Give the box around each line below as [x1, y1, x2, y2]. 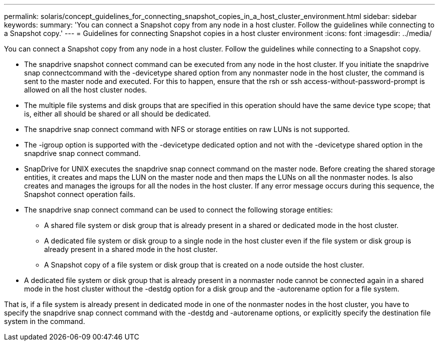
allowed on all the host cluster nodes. [24, 85, 147, 94]
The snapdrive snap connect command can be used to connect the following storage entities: [24, 205, 333, 214]
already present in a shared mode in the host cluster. [44, 245, 218, 253]
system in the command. [4, 317, 85, 325]
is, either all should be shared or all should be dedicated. [24, 109, 211, 118]
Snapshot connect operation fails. [24, 190, 135, 198]
